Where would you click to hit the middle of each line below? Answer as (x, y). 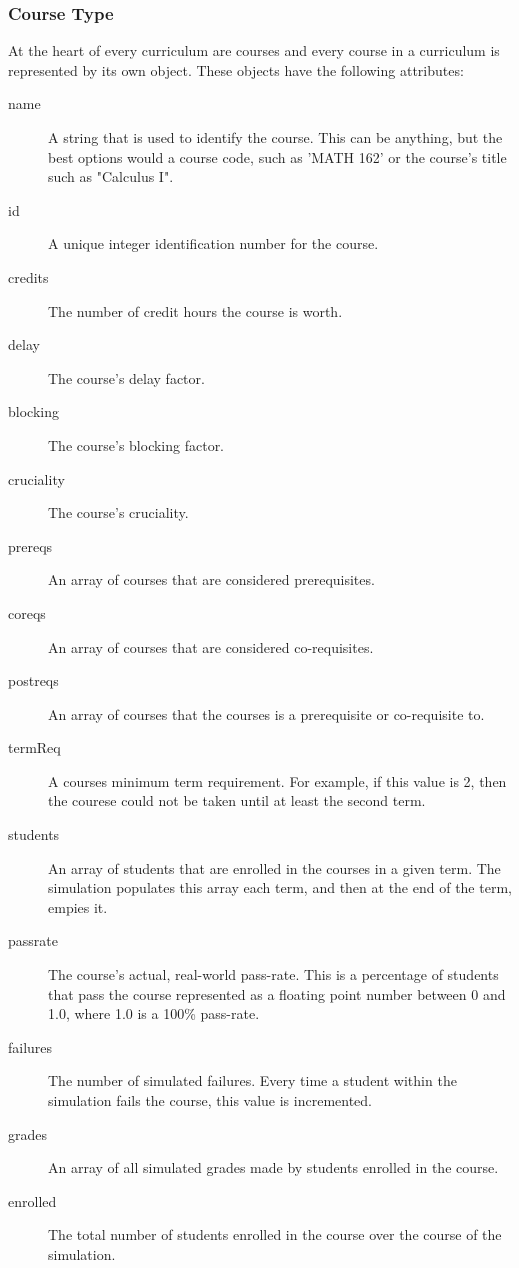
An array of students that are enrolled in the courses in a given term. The (274, 867)
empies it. (78, 906)
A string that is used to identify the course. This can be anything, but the (275, 137)
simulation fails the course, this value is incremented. (210, 1100)
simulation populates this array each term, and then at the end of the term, (280, 887)
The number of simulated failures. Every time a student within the (252, 1080)
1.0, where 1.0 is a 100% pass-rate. (154, 1013)
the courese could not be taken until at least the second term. (237, 800)
